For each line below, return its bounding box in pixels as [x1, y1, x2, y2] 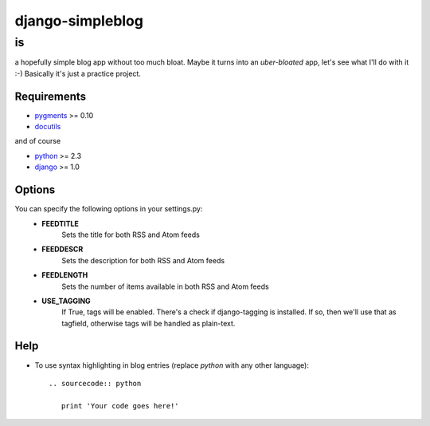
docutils [34, 122, 61, 132]
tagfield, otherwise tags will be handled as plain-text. [61, 318, 236, 328]
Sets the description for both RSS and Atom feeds [61, 255, 225, 265]
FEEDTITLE [41, 219, 79, 228]
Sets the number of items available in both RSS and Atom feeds [61, 282, 270, 291]
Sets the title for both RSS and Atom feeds [61, 230, 201, 239]
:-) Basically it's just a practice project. [14, 69, 141, 78]
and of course [14, 136, 61, 146]
